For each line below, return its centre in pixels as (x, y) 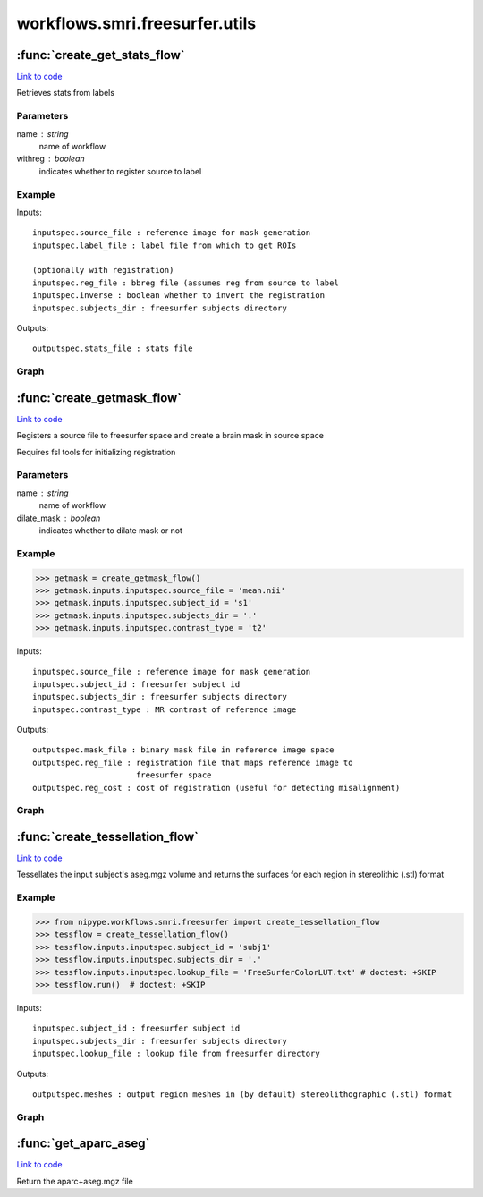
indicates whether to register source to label (120, 171)
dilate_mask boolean (59, 518)
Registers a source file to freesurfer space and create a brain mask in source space (170, 436)
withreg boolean (51, 159)
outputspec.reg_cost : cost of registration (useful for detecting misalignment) (216, 788)
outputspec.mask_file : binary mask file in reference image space (183, 750)
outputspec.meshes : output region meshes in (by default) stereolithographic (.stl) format (242, 1094)
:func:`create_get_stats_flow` (101, 55)
